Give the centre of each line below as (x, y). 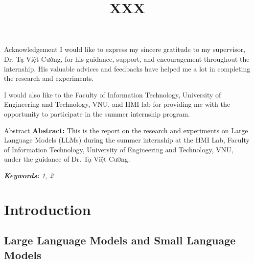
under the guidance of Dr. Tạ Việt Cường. (67, 159)
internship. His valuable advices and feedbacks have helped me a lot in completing (127, 68)
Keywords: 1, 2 (29, 175)
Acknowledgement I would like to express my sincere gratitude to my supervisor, (125, 49)
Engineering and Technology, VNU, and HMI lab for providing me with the (117, 104)
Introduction (47, 209)
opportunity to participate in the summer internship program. (97, 113)
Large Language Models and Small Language (120, 240)
